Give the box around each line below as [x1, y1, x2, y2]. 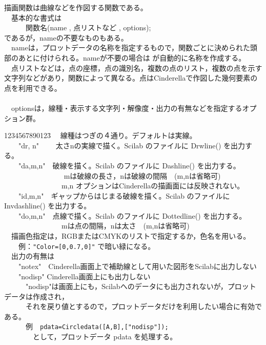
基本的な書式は [11, 12, 62, 23]
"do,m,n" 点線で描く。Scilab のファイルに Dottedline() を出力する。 [18, 210, 247, 221]
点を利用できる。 [4, 82, 62, 93]
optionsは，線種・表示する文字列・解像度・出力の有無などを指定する [11, 102, 242, 113]
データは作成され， [4, 291, 69, 301]
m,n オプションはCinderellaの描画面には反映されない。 [61, 180, 244, 191]
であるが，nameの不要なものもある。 [4, 32, 128, 43]
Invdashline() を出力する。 [4, 200, 91, 211]
